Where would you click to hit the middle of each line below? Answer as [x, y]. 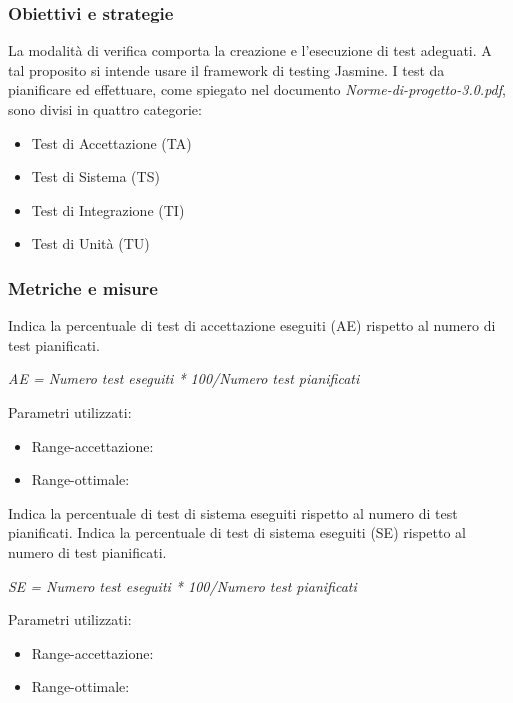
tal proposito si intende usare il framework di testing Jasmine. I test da [226, 69]
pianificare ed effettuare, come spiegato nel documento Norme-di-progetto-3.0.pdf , [257, 89]
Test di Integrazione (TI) [108, 209]
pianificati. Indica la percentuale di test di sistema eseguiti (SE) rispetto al [237, 532]
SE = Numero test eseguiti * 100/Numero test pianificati [182, 585]
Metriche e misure [83, 287]
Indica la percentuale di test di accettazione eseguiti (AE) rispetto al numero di [252, 325]
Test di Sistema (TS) [95, 176]
